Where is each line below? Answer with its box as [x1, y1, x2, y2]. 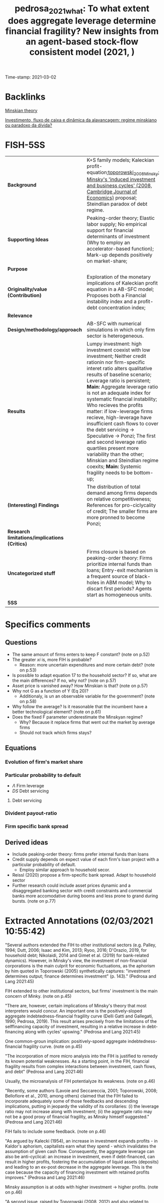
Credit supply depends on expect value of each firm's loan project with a [12, 856, 159, 862]
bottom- [134, 469, 154, 476]
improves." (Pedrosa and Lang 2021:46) [5, 1175, 85, 1180]
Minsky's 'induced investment [86, 176, 156, 183]
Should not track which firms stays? [19, 729, 92, 735]
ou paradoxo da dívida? [5, 122, 52, 128]
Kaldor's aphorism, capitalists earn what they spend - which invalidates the [5, 1143, 156, 1149]
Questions [5, 639, 38, 647]
